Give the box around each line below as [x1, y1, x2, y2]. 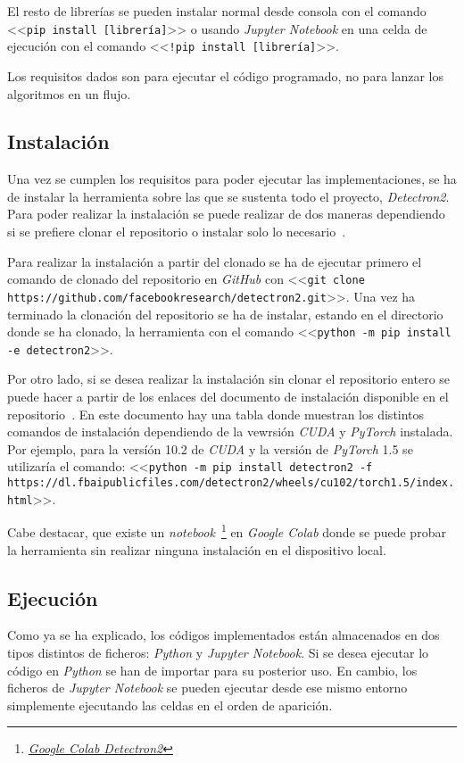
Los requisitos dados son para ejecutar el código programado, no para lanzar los [7, 66, 443, 85]
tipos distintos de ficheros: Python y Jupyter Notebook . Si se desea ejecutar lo [7, 643, 429, 662]
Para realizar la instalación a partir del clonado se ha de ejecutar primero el [7, 252, 422, 270]
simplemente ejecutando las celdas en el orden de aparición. [7, 695, 333, 714]
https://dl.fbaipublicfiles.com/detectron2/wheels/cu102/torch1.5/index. [7, 477, 455, 490]
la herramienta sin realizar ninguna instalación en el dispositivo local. [7, 540, 386, 559]
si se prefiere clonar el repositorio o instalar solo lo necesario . [7, 222, 346, 241]
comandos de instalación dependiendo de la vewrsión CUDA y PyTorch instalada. [7, 422, 453, 441]
